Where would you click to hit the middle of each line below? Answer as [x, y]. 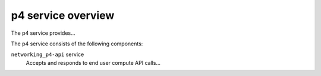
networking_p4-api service [48, 54]
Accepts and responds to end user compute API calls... [93, 62]
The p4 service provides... [43, 33]
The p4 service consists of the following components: [77, 44]
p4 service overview [63, 15]
